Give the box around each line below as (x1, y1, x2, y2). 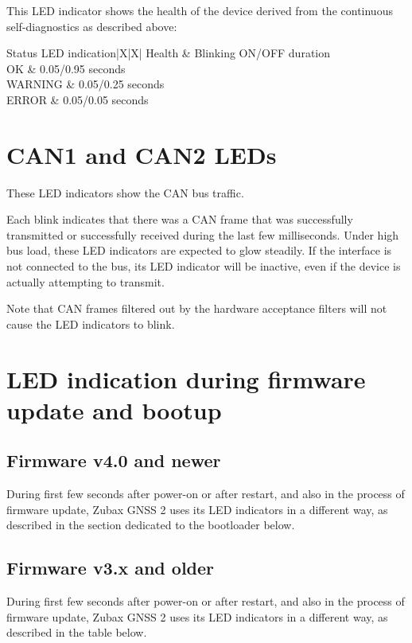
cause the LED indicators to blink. (6, 315, 175, 332)
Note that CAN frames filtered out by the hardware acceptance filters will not (6, 300, 387, 317)
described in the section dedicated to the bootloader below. (6, 516, 295, 533)
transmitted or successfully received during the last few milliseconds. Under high (6, 226, 399, 243)
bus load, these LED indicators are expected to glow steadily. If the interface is (6, 242, 392, 259)
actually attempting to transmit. (6, 273, 165, 290)
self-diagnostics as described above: (6, 18, 177, 34)
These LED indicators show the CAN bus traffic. (6, 184, 244, 201)
